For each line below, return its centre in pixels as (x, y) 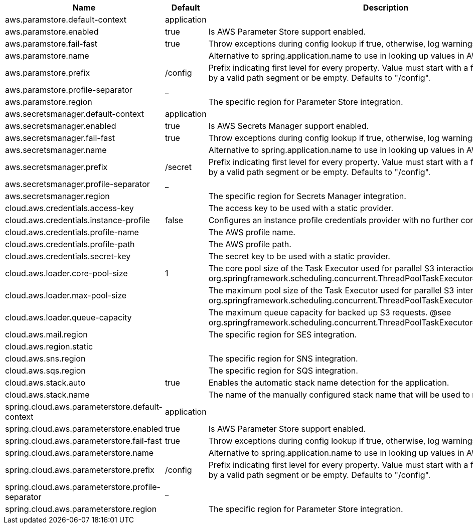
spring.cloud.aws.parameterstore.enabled (84, 429)
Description (386, 8)
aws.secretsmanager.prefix (56, 167)
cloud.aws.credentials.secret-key (68, 256)
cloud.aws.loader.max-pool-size (66, 295)
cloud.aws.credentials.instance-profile (77, 220)
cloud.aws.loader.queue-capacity (68, 317)
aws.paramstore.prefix (48, 73)
